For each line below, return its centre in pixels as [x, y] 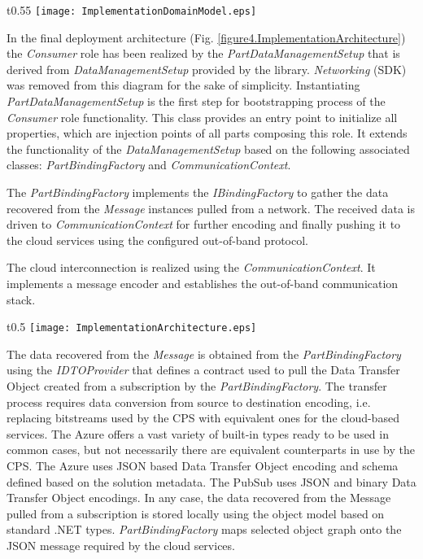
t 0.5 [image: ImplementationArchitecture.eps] [132, 327]
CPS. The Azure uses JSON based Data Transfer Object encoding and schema [203, 465]
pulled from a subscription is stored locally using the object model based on [196, 513]
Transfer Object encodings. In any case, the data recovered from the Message [199, 498]
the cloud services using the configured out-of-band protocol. [157, 240]
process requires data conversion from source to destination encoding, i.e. [189, 402]
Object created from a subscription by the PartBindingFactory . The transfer [197, 386]
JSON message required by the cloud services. [121, 545]
